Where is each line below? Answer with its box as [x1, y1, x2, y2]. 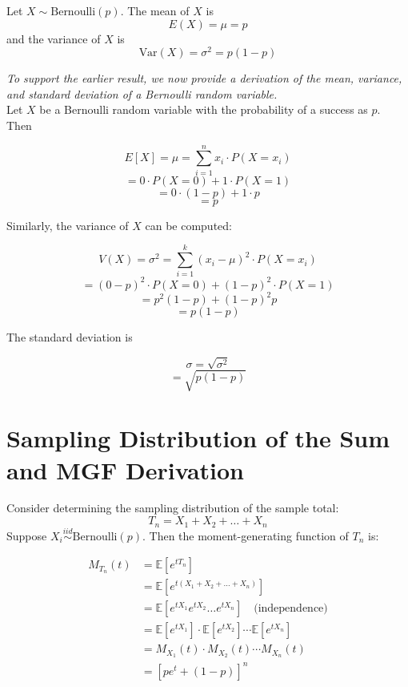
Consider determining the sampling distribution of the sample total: [6, 499, 339, 516]
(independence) [254, 603, 328, 615]
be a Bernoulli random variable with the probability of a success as [39, 101, 368, 118]
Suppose [6, 527, 47, 544]
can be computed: [145, 216, 232, 233]
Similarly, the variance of [6, 216, 129, 233]
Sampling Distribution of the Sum [6, 422, 390, 455]
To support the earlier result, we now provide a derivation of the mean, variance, [6, 70, 402, 87]
